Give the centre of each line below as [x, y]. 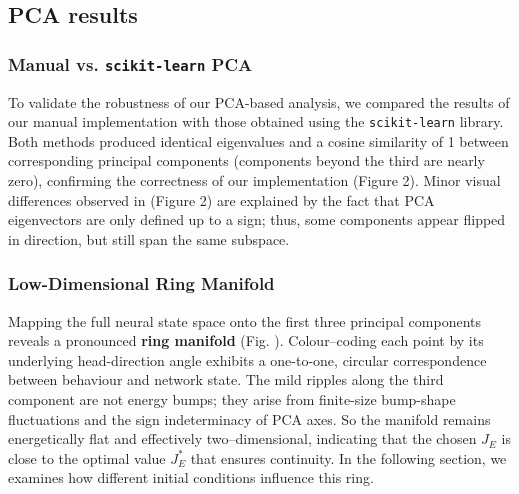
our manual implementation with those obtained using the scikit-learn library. [256, 121]
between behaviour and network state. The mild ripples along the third [226, 379]
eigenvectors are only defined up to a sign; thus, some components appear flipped [257, 219]
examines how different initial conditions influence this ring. [191, 477]
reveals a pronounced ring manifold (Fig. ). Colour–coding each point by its [246, 340]
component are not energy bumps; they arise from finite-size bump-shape [232, 398]
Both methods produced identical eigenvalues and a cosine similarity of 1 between [258, 140]
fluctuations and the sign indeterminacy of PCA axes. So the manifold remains [249, 418]
